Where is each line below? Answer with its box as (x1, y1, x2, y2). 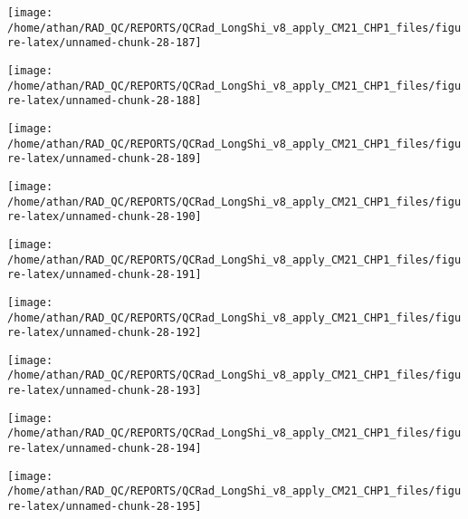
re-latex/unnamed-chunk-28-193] (7, 384, 202, 398)
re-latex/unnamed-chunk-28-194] (7, 442, 202, 456)
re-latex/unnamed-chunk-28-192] (7, 326, 202, 340)
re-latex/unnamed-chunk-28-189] (7, 152, 202, 166)
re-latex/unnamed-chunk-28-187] (7, 36, 202, 50)
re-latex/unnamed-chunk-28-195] (7, 500, 202, 514)
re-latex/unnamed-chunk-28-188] (7, 94, 202, 108)
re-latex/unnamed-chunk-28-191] (7, 268, 202, 282)
